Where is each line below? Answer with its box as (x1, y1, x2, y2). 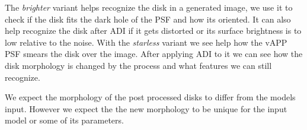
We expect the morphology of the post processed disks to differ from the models (5, 91, 296, 103)
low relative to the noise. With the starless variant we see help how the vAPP (5, 36, 287, 48)
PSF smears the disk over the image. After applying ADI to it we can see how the (5, 47, 303, 60)
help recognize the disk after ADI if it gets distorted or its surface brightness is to (5, 24, 302, 37)
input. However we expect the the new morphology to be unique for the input (5, 102, 287, 115)
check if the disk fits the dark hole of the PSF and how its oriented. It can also (5, 12, 291, 25)
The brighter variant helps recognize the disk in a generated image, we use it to (5, 1, 293, 13)
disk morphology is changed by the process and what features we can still (5, 59, 272, 71)
